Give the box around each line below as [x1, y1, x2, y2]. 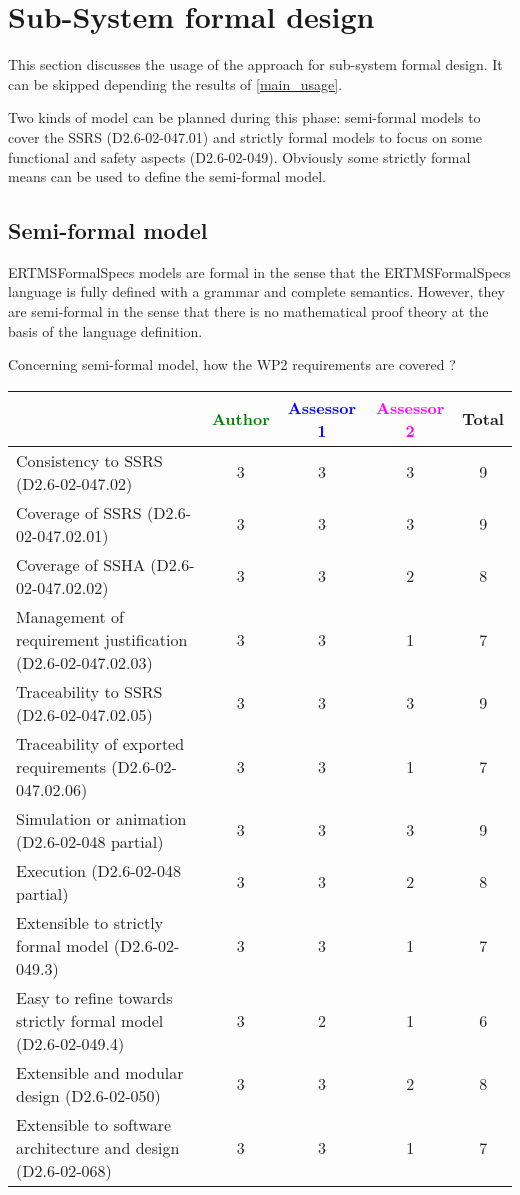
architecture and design [16, 1135, 180, 1159]
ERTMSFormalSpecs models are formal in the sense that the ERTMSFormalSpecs [8, 261, 511, 282]
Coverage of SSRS [16, 500, 142, 524]
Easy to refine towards [16, 985, 173, 1009]
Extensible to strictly [16, 910, 164, 934]
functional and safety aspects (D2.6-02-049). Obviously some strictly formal [8, 146, 471, 167]
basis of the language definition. [8, 320, 203, 341]
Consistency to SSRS [16, 448, 163, 472]
